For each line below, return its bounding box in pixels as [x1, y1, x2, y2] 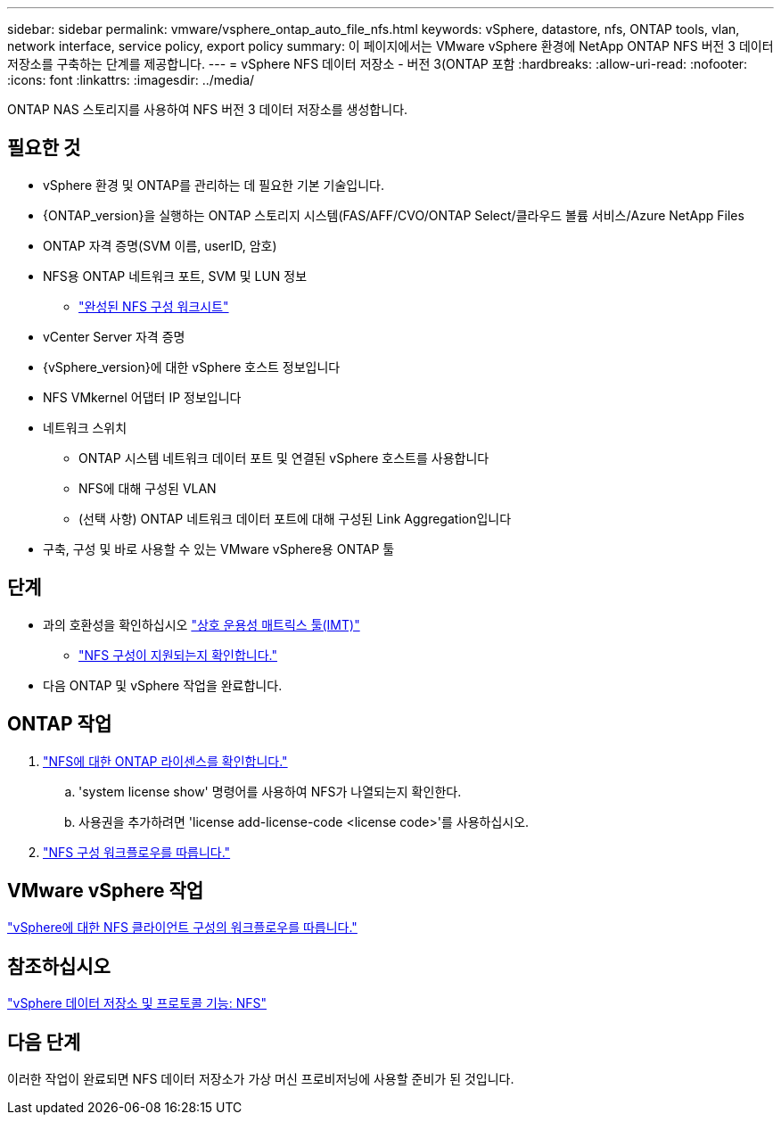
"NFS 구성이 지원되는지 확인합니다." [78, 647, 277, 663]
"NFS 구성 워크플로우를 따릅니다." [43, 844, 231, 860]
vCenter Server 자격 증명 [43, 328, 185, 344]
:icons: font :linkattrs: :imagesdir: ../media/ [7, 72, 255, 87]
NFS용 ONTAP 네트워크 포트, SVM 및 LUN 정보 [43, 268, 308, 284]
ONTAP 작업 [7, 713, 112, 736]
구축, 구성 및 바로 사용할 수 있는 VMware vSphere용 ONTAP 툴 [43, 540, 395, 557]
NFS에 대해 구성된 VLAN [78, 480, 217, 496]
